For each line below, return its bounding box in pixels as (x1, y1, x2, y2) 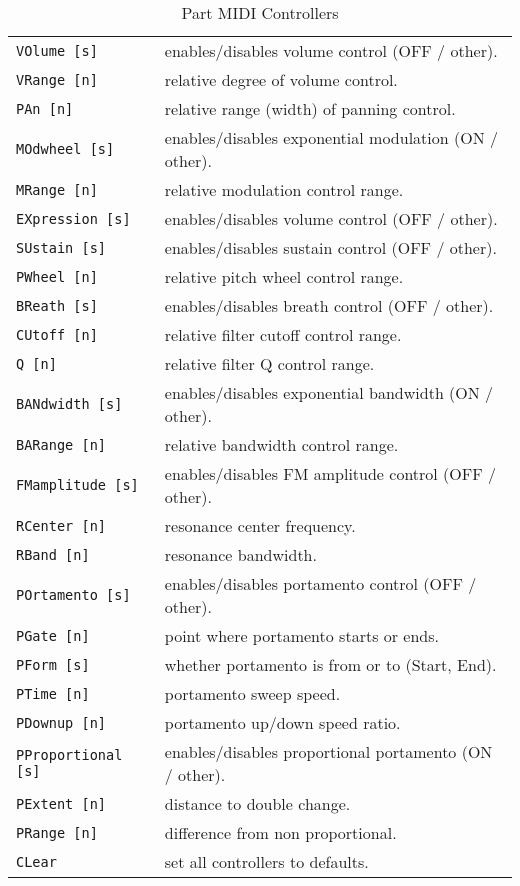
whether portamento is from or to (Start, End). (164, 653, 497, 676)
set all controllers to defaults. (164, 850, 369, 873)
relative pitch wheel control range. (164, 265, 404, 288)
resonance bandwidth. (164, 543, 317, 566)
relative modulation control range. (164, 178, 404, 201)
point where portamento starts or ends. (164, 624, 440, 647)
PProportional (16, 747, 123, 763)
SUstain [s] (16, 239, 107, 256)
